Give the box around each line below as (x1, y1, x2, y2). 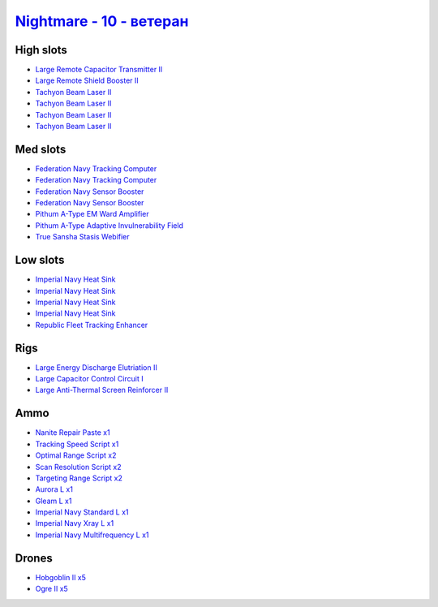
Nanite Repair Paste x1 (35, 428, 110, 437)
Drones (15, 551, 53, 565)
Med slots (15, 142, 67, 156)
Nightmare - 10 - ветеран (15, 12, 189, 30)
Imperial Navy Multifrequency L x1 (35, 530, 149, 540)
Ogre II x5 (35, 584, 68, 594)
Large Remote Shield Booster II (35, 75, 140, 85)
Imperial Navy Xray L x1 (35, 519, 114, 528)
